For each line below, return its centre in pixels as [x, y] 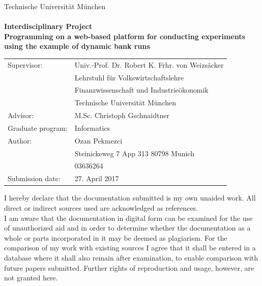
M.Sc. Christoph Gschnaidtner [122, 115]
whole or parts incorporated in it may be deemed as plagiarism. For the [116, 237]
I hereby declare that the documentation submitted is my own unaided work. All [130, 198]
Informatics [92, 127]
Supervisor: [25, 64]
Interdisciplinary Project [48, 26]
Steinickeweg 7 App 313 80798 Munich [134, 153]
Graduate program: [38, 127]
